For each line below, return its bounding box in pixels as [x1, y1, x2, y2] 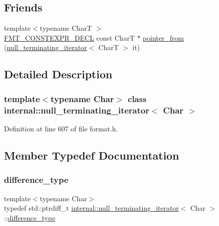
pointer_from [143, 32, 184, 43]
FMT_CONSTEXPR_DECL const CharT [4, 32, 135, 43]
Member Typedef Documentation [4, 147, 179, 163]
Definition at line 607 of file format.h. [4, 123, 118, 133]
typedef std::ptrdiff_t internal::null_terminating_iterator [4, 203, 179, 213]
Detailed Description [4, 66, 113, 82]
